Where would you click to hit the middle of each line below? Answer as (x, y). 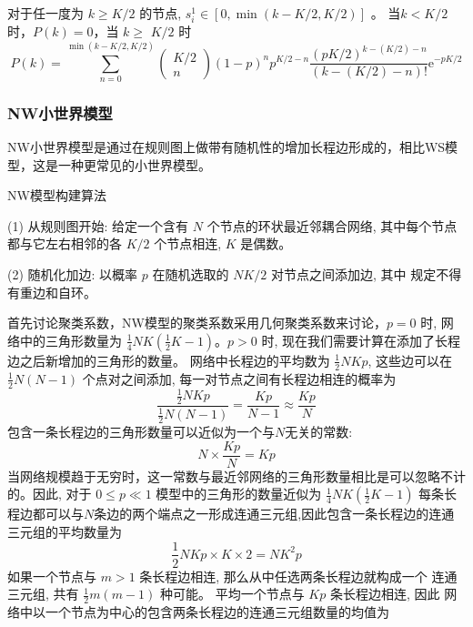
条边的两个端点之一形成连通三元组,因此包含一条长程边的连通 (274, 514)
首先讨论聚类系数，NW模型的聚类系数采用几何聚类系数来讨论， (197, 323)
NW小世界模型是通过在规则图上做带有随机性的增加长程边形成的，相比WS (226, 147)
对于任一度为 (45, 13)
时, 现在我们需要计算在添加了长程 (361, 340)
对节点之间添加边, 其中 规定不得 (366, 274)
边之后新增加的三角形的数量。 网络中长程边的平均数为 (169, 360)
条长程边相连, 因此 (385, 594)
